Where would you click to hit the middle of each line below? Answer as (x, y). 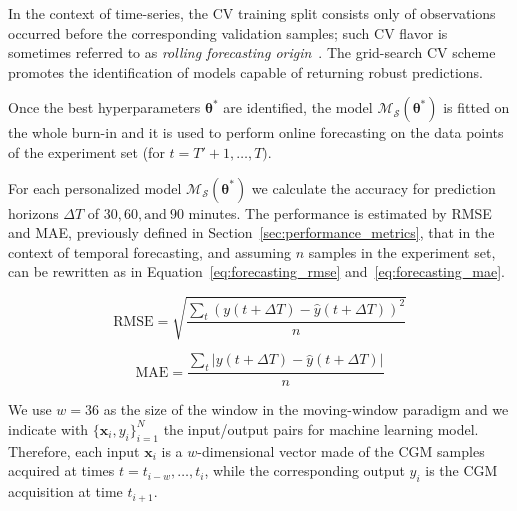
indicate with (48, 428)
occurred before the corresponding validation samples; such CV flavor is (228, 32)
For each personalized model (95, 187)
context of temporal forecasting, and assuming (150, 251)
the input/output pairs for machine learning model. (321, 428)
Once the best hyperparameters (104, 107)
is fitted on (476, 107)
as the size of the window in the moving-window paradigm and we (306, 409)
